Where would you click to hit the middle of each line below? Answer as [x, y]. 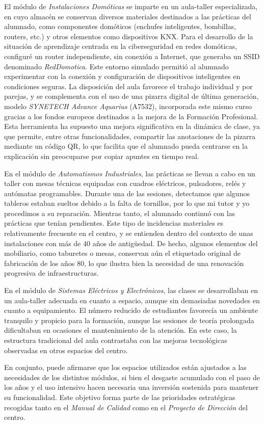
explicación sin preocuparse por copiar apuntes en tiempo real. [102, 156]
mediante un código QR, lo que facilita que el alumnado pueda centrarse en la [126, 146]
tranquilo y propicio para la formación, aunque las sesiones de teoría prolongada [129, 320]
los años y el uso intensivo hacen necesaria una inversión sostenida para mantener [131, 387]
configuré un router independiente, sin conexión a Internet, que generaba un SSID [132, 56]
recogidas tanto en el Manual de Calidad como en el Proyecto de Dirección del [126, 407]
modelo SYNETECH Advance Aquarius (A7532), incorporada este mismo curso [128, 106]
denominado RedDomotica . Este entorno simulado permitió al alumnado [116, 66]
